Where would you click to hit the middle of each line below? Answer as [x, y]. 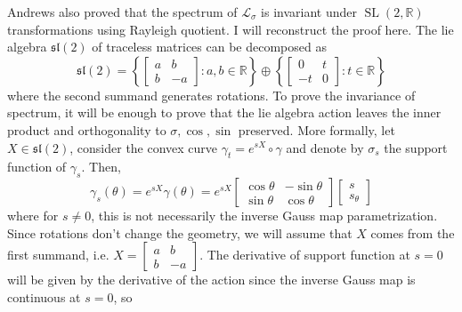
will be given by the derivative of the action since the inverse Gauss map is [211, 280]
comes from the [413, 232]
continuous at [44, 296]
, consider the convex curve [144, 147]
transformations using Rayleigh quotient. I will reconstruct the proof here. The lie [231, 29]
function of [37, 167]
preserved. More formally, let [316, 129]
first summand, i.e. [58, 255]
